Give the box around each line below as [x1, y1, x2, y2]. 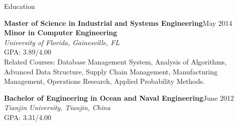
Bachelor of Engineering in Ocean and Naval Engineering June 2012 [4, 92, 234, 103]
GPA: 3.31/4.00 [4, 112, 52, 122]
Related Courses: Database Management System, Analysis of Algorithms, [4, 56, 227, 66]
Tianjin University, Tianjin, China [4, 102, 111, 113]
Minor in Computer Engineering [4, 27, 117, 38]
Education [4, 1, 35, 11]
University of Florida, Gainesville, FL [4, 37, 119, 47]
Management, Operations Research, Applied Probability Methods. [4, 76, 205, 86]
